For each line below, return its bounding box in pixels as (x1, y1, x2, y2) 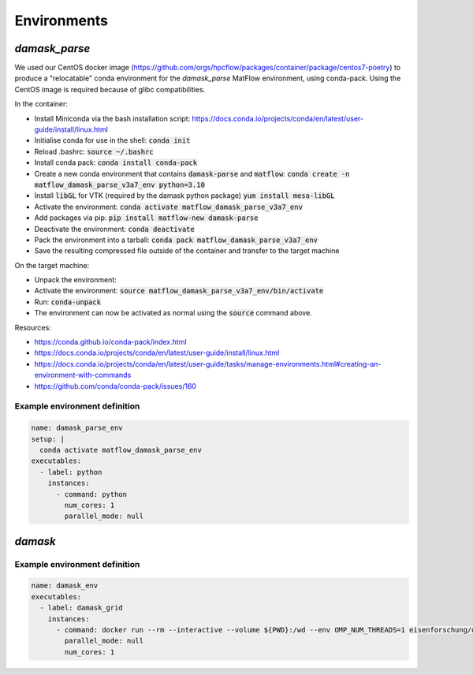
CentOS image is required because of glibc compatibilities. (14, 84, 206, 94)
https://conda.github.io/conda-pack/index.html (34, 337, 187, 347)
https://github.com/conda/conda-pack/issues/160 (34, 381, 197, 390)
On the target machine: (14, 260, 90, 270)
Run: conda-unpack (34, 296, 102, 307)
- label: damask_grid (39, 603, 124, 613)
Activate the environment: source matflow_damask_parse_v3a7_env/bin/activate (34, 286, 324, 296)
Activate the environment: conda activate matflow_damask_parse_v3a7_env (34, 202, 304, 211)
